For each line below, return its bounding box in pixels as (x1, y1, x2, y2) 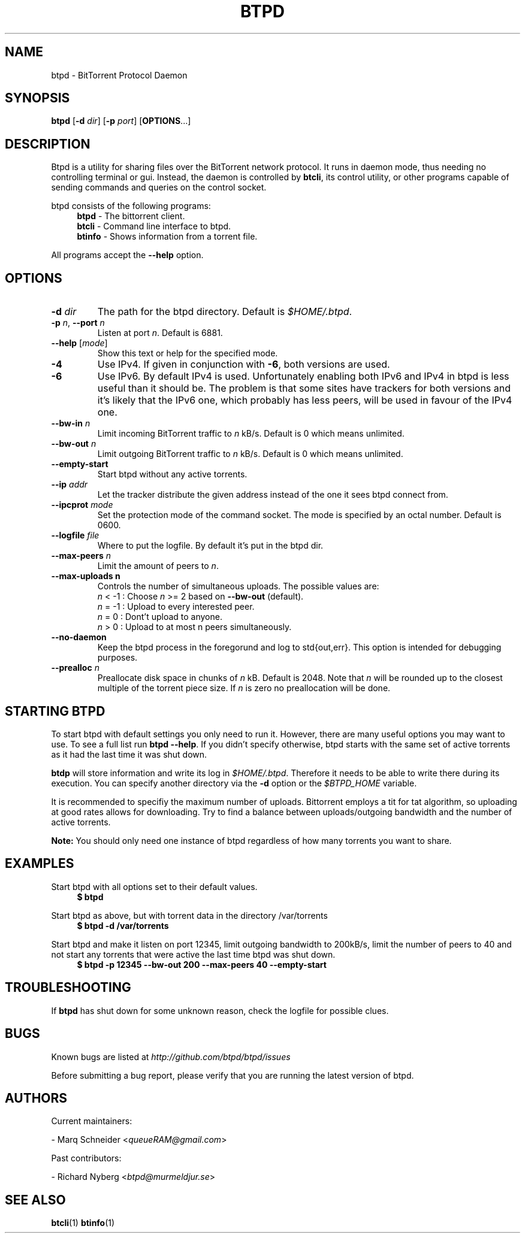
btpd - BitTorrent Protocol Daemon (51, 69, 188, 80)
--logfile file (51, 530, 99, 541)
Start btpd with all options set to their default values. (51, 881, 258, 892)
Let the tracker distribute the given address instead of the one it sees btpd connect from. (97, 489, 448, 500)
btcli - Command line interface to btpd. (77, 221, 231, 232)
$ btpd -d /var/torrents (77, 920, 169, 931)
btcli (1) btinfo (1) (51, 1218, 115, 1228)
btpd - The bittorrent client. (77, 211, 185, 222)
